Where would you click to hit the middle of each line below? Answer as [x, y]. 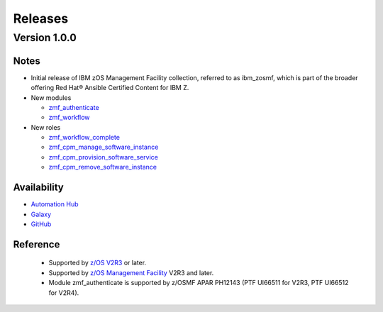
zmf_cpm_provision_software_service [104, 157]
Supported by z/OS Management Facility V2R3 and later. [131, 272]
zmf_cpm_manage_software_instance [104, 147]
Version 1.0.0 [45, 38]
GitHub [41, 224]
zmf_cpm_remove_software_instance [103, 167]
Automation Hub [55, 204]
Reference [37, 244]
